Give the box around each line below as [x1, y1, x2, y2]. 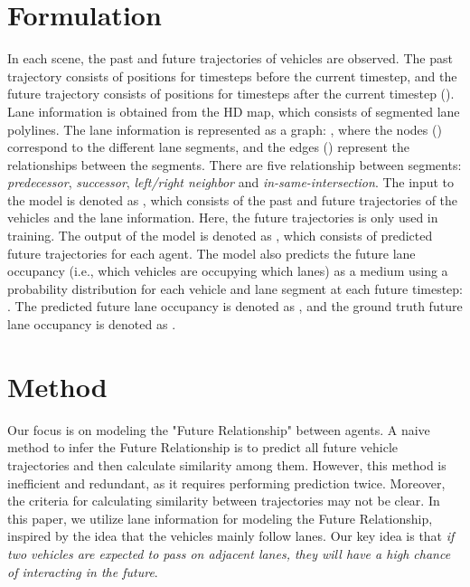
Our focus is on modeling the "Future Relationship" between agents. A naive [7, 420, 430, 439]
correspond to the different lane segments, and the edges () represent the [7, 137, 410, 156]
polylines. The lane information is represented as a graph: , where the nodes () [7, 119, 442, 138]
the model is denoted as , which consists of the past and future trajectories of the [7, 190, 458, 209]
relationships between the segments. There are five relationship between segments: [7, 155, 462, 174]
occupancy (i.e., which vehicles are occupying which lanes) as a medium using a [7, 261, 448, 280]
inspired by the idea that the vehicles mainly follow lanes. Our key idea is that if [7, 526, 455, 545]
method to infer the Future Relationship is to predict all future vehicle [7, 438, 399, 457]
